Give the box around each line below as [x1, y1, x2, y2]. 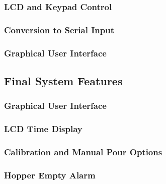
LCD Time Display [4, 122, 82, 135]
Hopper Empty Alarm [4, 168, 96, 181]
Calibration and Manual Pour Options [4, 145, 162, 158]
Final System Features [4, 73, 123, 88]
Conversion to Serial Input [4, 23, 114, 36]
